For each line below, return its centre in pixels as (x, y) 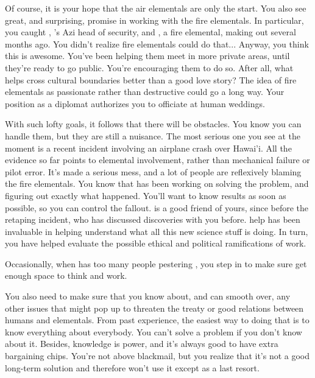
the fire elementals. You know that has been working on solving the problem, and (157, 184)
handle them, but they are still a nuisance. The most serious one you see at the (153, 135)
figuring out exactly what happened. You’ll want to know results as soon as (146, 195)
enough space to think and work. (66, 275)
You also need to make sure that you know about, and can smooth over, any (148, 296)
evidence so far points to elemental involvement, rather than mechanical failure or (157, 160)
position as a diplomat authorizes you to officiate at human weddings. (135, 103)
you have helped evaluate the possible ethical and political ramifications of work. (156, 243)
